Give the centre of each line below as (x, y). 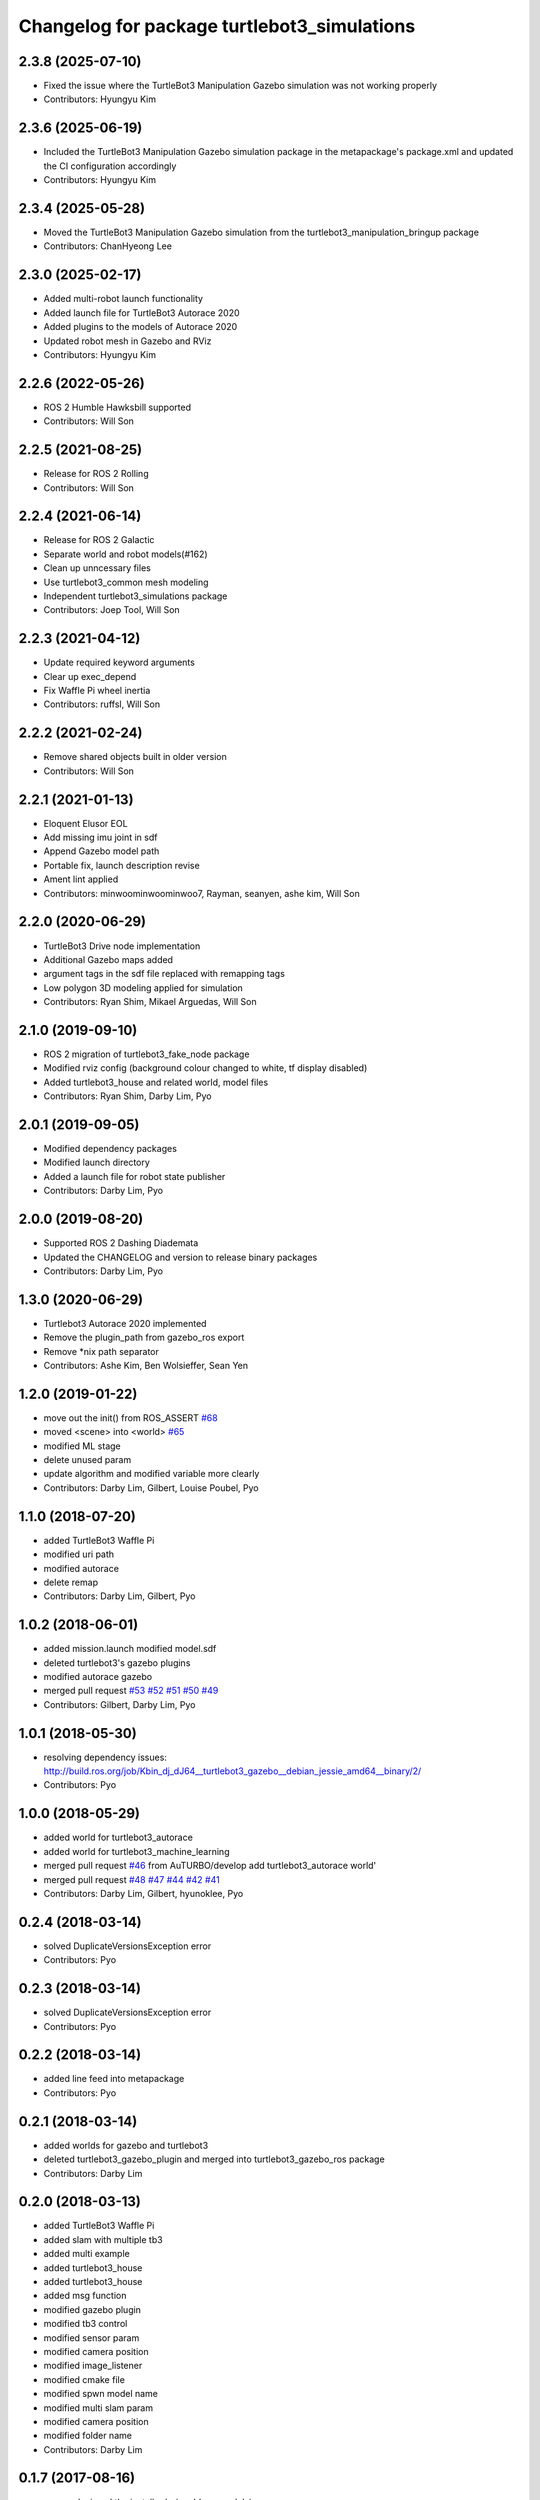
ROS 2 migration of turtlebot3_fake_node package (146, 1054)
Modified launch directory (96, 1162)
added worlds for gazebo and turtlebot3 (126, 2145)
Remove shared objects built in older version (135, 757)
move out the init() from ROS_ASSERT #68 (131, 1417)
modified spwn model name (101, 2394)
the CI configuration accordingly (110, 166)
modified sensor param (91, 2337)
